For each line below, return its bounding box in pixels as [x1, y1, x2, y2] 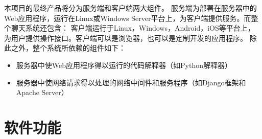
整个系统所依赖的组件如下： [32, 42, 126, 53]
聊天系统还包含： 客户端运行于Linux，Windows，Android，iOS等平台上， [11, 22, 255, 33]
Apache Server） [16, 87, 68, 98]
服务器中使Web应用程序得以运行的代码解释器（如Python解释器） [16, 59, 232, 70]
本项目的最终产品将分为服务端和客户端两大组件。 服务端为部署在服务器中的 [4, 3, 257, 13]
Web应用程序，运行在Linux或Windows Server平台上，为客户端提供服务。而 [4, 12, 251, 23]
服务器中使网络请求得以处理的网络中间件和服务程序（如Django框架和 [16, 77, 246, 87]
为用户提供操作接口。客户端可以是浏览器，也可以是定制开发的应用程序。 [4, 32, 247, 43]
